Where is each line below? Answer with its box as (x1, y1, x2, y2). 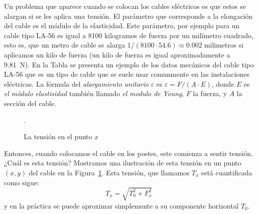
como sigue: (4, 177, 39, 187)
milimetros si (204, 40, 244, 50)
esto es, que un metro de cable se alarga (4, 40, 126, 50)
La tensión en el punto (24, 131, 92, 142)
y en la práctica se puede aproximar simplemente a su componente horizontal (4, 200, 239, 211)
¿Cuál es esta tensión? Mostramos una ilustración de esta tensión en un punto (4, 158, 242, 168)
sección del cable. (4, 98, 57, 108)
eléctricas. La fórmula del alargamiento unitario (4, 78, 149, 89)
